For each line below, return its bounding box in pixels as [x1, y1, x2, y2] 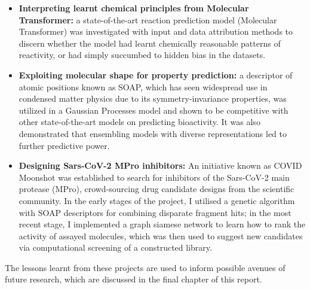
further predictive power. [19, 139, 110, 151]
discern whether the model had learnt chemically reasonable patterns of [19, 36, 281, 49]
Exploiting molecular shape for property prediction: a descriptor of [19, 68, 293, 81]
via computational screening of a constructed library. [19, 241, 212, 254]
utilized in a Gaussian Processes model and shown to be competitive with [19, 104, 288, 116]
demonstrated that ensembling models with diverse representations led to [19, 127, 287, 139]
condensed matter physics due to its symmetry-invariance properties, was [19, 92, 287, 105]
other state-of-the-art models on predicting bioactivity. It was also [19, 115, 260, 128]
